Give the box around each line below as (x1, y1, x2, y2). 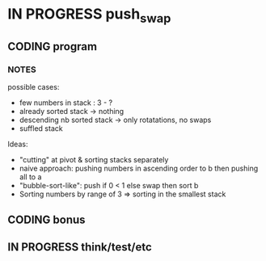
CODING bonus (7, 213, 86, 226)
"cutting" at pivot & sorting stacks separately (19, 155, 169, 165)
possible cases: (7, 82, 60, 92)
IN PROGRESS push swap (7, 5, 171, 26)
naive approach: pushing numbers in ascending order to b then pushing (19, 163, 259, 174)
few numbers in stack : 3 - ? (19, 98, 113, 107)
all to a (19, 172, 42, 182)
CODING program (7, 40, 98, 53)
